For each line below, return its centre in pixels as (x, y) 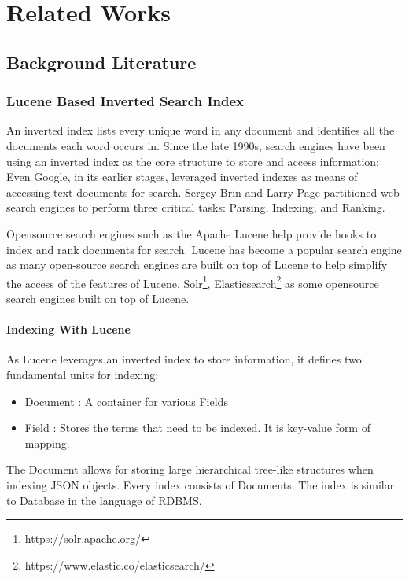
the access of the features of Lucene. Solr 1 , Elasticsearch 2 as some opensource (193, 282)
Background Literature (101, 62)
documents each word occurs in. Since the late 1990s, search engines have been (196, 145)
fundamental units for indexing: (83, 374)
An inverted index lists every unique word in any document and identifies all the (201, 130)
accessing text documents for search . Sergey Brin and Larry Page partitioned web (203, 192)
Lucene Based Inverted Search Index (125, 101)
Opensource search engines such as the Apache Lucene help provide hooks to (192, 233)
